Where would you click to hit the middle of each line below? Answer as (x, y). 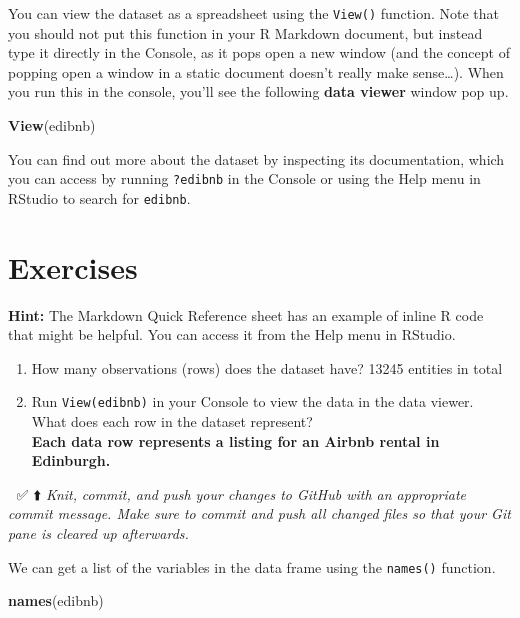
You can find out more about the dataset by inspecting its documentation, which (256, 158)
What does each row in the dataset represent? (172, 421)
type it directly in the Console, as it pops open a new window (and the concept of (259, 52)
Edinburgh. (71, 460)
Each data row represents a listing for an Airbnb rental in (235, 440)
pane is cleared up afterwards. (98, 533)
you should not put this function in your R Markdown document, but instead (245, 32)
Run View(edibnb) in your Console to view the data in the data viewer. (252, 401)
